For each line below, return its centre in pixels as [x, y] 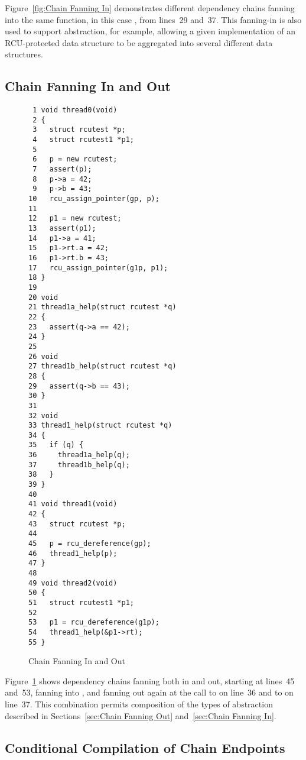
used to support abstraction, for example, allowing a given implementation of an [150, 31]
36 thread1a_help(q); [79, 455]
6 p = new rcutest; [75, 159]
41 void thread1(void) [73, 504]
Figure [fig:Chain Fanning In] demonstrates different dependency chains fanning [150, 8]
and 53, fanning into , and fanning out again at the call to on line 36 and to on [149, 692]
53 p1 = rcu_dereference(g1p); [94, 622]
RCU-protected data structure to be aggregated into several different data [139, 42]
